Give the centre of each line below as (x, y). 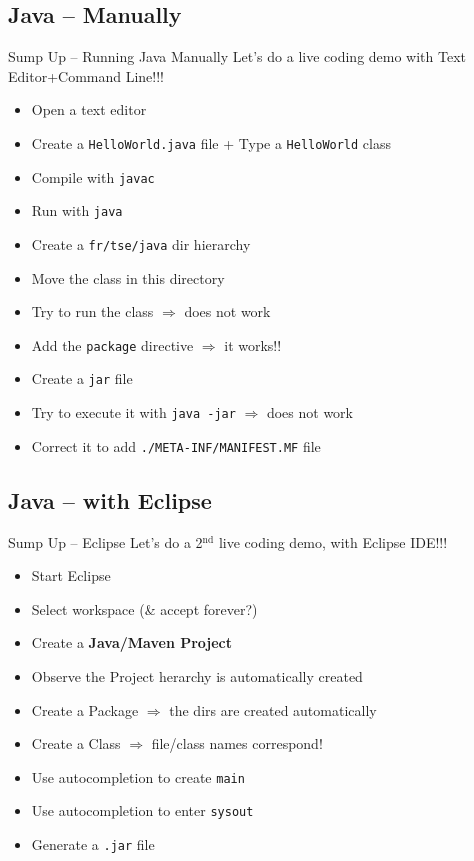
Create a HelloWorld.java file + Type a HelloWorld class (211, 142)
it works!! (253, 344)
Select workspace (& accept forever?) (144, 608)
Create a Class (76, 743)
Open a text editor (89, 109)
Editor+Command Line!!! (86, 75)
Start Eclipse (71, 575)
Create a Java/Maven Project (132, 642)
